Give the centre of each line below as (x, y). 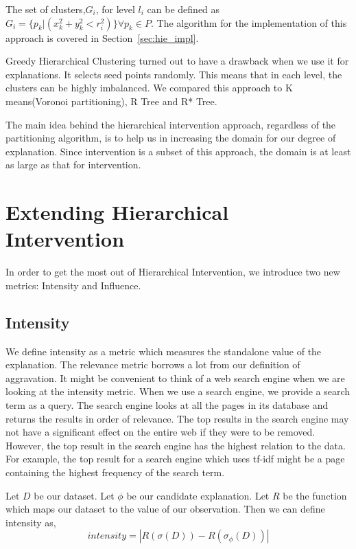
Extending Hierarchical (117, 212)
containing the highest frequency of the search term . (115, 472)
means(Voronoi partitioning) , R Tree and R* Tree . (111, 101)
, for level (115, 9)
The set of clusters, (46, 9)
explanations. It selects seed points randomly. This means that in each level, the (174, 74)
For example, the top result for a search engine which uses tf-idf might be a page (175, 459)
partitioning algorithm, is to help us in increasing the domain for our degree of (171, 138)
